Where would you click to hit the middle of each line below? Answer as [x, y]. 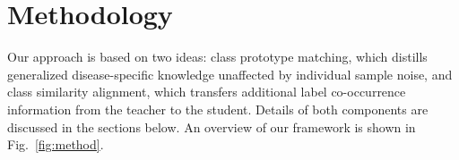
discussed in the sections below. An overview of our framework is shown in [212, 126]
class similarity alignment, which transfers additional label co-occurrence [207, 92]
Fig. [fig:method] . [56, 144]
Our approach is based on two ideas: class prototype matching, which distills [217, 57]
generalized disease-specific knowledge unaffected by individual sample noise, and [230, 74]
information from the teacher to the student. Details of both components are [218, 109]
